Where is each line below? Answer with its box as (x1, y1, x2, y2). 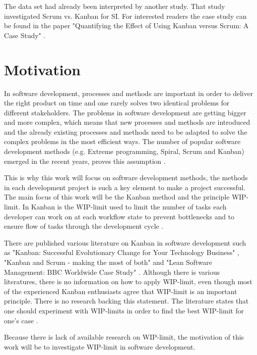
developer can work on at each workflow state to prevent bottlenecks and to (4, 211, 235, 221)
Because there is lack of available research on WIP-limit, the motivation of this (4, 332, 244, 342)
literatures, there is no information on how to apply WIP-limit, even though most (4, 276, 253, 287)
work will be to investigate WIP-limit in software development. (4, 341, 195, 352)
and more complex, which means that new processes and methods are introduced (4, 117, 250, 127)
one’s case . (4, 315, 38, 325)
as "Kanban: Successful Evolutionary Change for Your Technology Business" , (4, 247, 240, 257)
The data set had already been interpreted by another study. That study (4, 1, 225, 11)
